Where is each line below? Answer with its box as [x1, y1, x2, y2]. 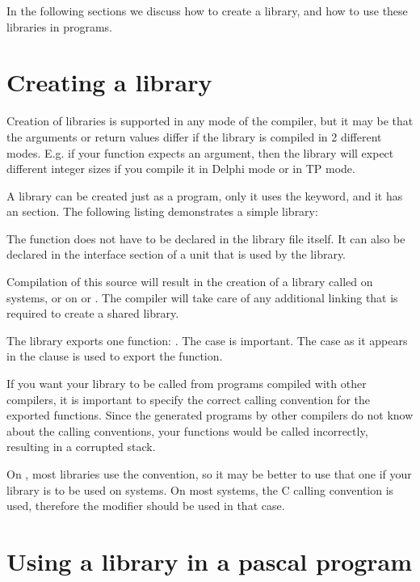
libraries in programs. [6, 18, 112, 35]
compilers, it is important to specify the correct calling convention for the [6, 390, 370, 407]
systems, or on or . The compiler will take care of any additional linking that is [6, 289, 398, 306]
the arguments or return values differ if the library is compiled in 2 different [6, 128, 382, 145]
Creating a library [6, 65, 212, 99]
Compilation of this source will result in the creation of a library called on [6, 273, 373, 290]
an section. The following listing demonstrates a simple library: [6, 203, 318, 220]
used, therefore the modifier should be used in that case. [6, 497, 285, 514]
